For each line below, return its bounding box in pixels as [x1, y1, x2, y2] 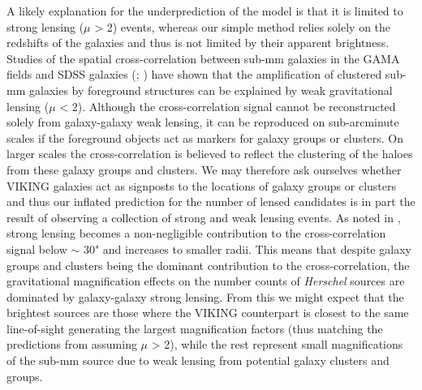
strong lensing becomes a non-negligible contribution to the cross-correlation [6, 225, 386, 242]
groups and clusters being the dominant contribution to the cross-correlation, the [6, 256, 410, 273]
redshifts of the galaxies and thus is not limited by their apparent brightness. [6, 34, 390, 51]
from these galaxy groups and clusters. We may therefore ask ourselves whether [6, 161, 402, 178]
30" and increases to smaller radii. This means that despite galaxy [83, 240, 411, 257]
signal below [6, 240, 67, 257]
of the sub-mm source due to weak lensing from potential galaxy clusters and [6, 352, 390, 369]
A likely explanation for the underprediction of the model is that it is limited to [6, 2, 403, 19]
